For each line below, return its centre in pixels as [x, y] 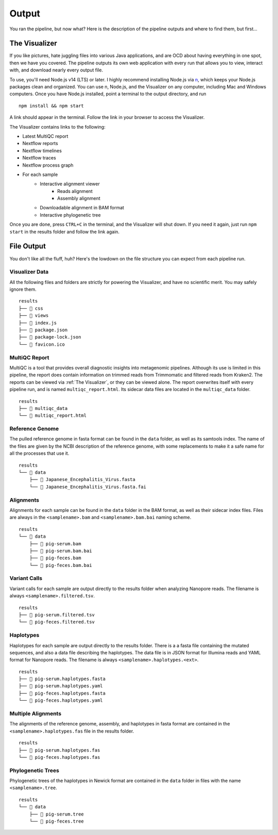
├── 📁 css [31, 308]
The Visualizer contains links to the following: [57, 127]
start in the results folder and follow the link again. [65, 232]
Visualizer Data [29, 272]
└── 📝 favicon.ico [42, 344]
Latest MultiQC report [45, 136]
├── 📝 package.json [43, 330]
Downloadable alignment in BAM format [82, 208]
